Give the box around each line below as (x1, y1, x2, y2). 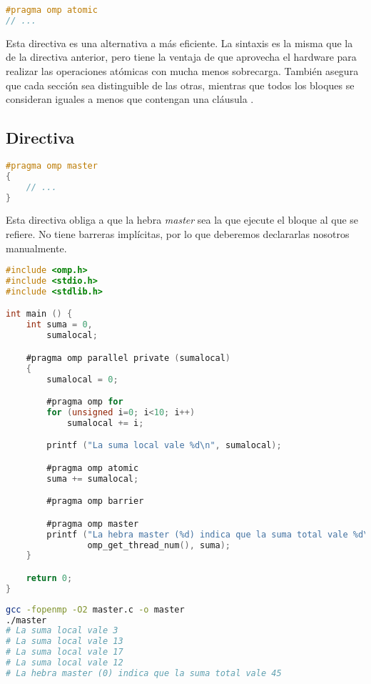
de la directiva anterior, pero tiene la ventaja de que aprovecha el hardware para (6, 49, 357, 64)
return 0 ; (26, 573, 73, 583)
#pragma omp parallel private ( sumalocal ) (26, 352, 231, 363)
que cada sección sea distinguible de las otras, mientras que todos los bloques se (6, 77, 355, 92)
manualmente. (6, 240, 67, 255)
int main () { (6, 309, 73, 319)
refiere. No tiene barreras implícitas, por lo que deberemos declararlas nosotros (6, 227, 350, 242)
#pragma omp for (46, 397, 123, 407)
